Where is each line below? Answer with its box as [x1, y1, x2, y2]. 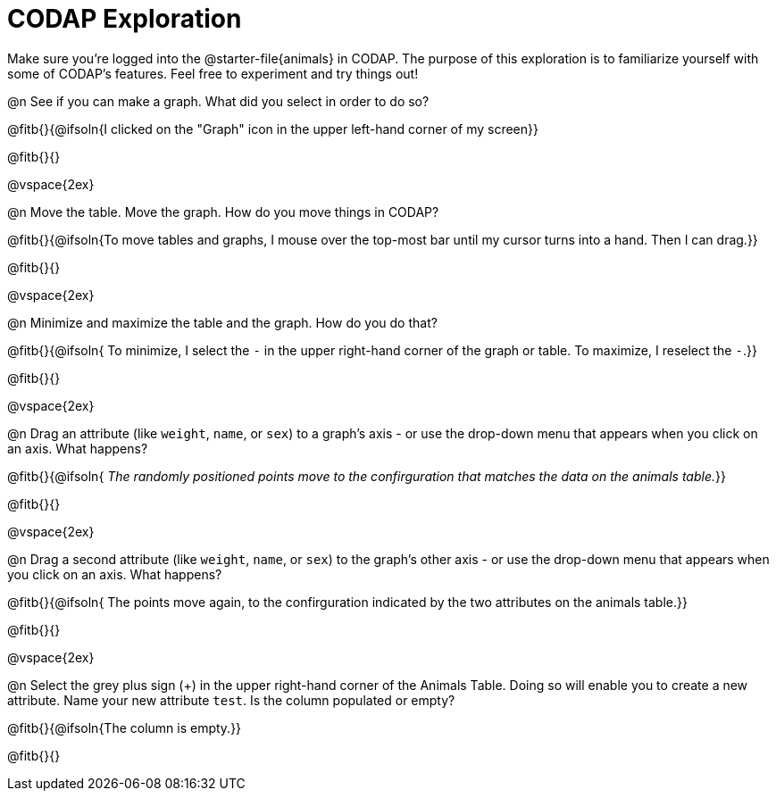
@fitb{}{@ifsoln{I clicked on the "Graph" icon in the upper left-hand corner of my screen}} [7, 121, 538, 137]
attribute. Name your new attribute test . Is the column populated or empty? [7, 692, 455, 708]
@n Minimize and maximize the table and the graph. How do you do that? [7, 314, 438, 330]
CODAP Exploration [7, 4, 242, 34]
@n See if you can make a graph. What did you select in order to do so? [7, 93, 430, 109]
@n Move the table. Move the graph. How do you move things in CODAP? [7, 204, 439, 220]
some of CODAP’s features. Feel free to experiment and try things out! [7, 65, 419, 81]
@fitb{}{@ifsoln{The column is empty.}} [7, 719, 242, 736]
